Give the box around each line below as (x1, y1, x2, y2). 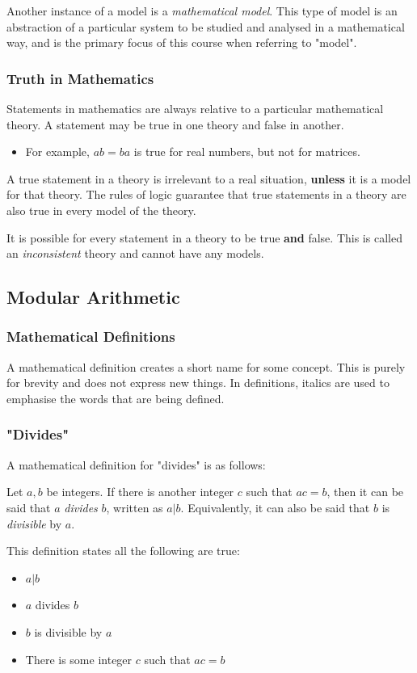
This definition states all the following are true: (6, 542, 240, 559)
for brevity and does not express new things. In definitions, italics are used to (6, 374, 390, 391)
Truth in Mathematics (6, 68, 154, 88)
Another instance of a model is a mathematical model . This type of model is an (6, 2, 398, 19)
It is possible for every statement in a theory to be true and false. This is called (6, 229, 402, 246)
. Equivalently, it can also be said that (180, 498, 370, 515)
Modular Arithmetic (6, 284, 180, 309)
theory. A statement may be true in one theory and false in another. (6, 116, 344, 132)
